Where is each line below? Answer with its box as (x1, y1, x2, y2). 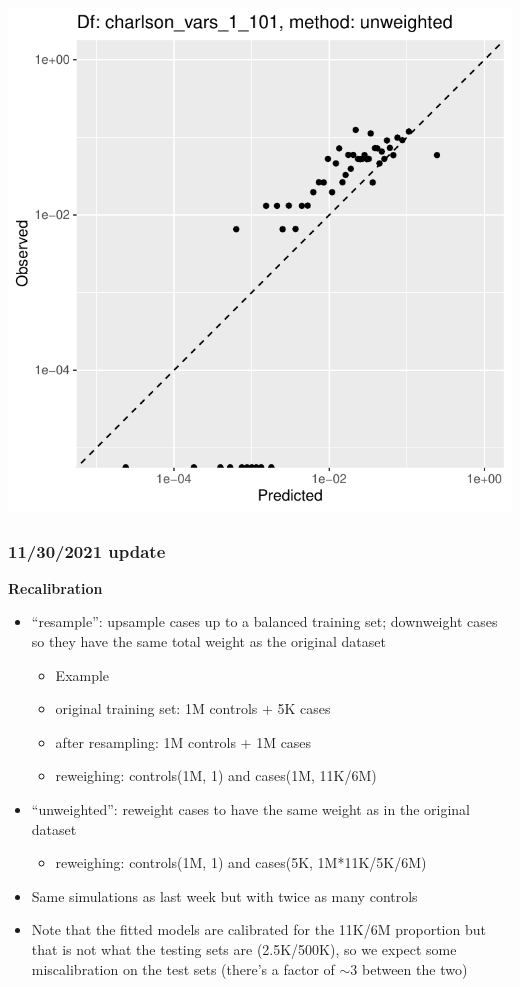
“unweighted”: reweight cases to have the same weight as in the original (31, 798, 470, 819)
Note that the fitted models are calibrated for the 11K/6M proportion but (31, 919, 486, 940)
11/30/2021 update (8, 538, 166, 563)
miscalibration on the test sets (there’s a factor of (31, 958, 335, 979)
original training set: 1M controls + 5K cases (55, 698, 331, 719)
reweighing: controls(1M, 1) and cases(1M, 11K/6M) (55, 765, 377, 786)
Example (55, 664, 110, 685)
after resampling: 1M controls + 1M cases (55, 731, 312, 752)
